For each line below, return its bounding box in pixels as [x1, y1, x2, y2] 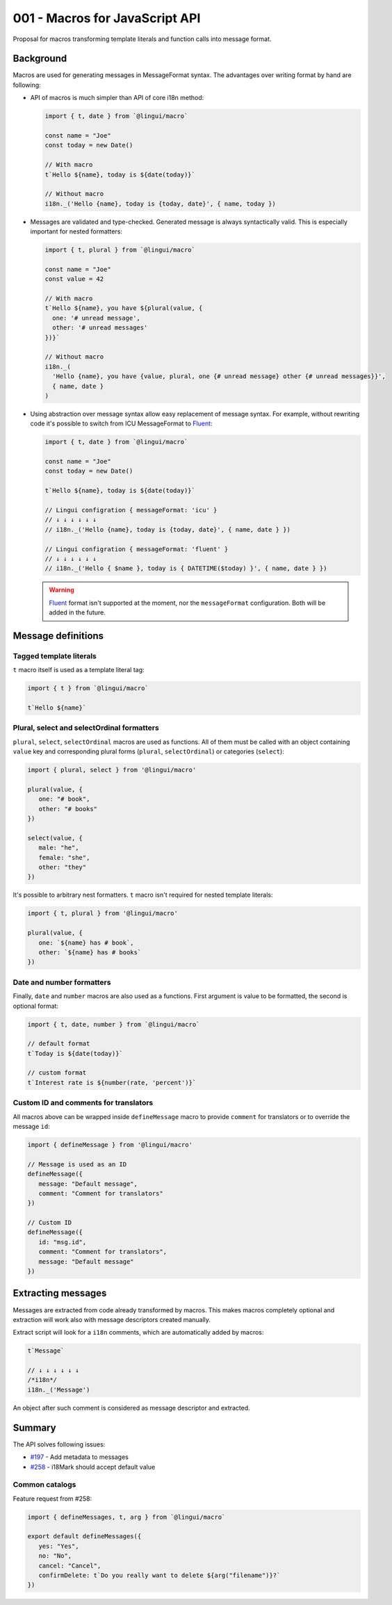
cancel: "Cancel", [38, 1561, 101, 1570]
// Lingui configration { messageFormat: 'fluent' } [44, 545, 229, 553]
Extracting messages [13, 1287, 107, 1299]
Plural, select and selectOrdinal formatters [13, 723, 159, 733]
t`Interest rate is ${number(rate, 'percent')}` [27, 1078, 197, 1086]
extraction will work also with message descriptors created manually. [13, 1315, 211, 1323]
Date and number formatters [13, 977, 111, 987]
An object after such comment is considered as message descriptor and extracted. [13, 1403, 250, 1412]
